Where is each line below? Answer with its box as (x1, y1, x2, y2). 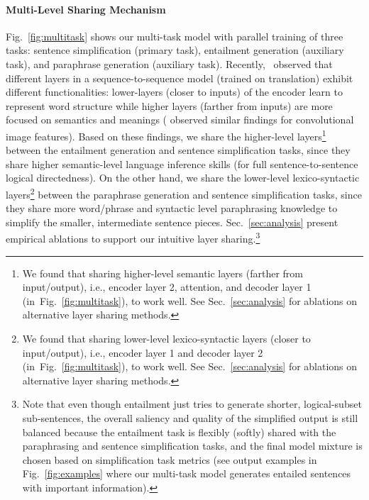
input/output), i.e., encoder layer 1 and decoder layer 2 (22, 345, 263, 360)
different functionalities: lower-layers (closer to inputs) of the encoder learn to (6, 84, 343, 99)
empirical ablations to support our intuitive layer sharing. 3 (6, 229, 260, 246)
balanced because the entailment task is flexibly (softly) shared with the (22, 424, 336, 439)
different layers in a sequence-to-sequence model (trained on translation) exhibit (6, 70, 353, 85)
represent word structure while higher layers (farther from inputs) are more (6, 98, 333, 113)
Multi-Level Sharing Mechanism (6, 1, 166, 16)
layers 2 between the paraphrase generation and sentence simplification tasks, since (6, 184, 362, 201)
